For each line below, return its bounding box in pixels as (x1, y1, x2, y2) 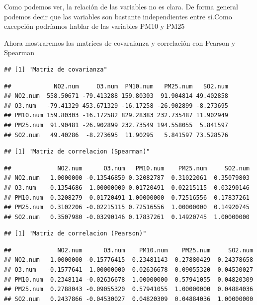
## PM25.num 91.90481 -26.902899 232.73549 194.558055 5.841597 (4, 121, 229, 129)
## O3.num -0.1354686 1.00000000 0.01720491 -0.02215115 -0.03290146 (4, 184, 250, 191)
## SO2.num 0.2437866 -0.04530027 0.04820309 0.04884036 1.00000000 (4, 295, 254, 303)
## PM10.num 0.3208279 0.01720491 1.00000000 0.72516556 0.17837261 (4, 194, 250, 201)
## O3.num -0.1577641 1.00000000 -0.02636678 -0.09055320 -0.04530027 (4, 266, 254, 274)
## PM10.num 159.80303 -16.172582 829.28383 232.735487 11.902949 (4, 112, 229, 119)
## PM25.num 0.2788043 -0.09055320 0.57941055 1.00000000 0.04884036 (4, 286, 254, 293)
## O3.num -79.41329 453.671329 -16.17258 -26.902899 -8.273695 (4, 102, 229, 109)
